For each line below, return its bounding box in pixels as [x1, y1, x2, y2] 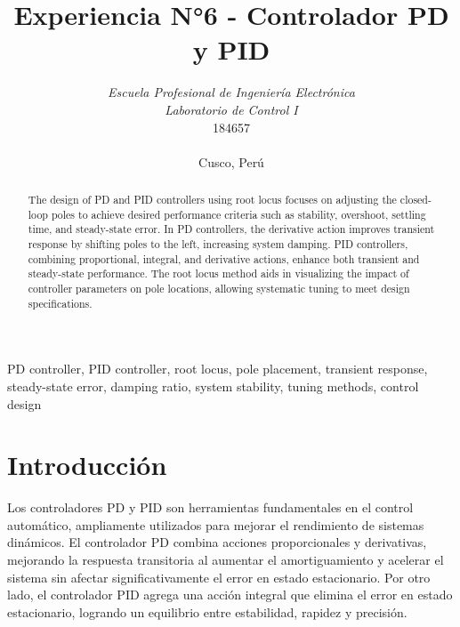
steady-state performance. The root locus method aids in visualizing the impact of [28, 266, 409, 281]
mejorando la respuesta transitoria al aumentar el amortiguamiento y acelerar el [7, 551, 444, 569]
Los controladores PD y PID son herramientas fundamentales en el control [7, 498, 414, 517]
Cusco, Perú [198, 152, 264, 171]
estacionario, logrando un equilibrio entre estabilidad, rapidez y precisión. [7, 602, 408, 621]
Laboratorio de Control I [165, 100, 298, 118]
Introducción [7, 446, 167, 483]
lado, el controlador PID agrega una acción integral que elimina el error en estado [7, 585, 453, 604]
